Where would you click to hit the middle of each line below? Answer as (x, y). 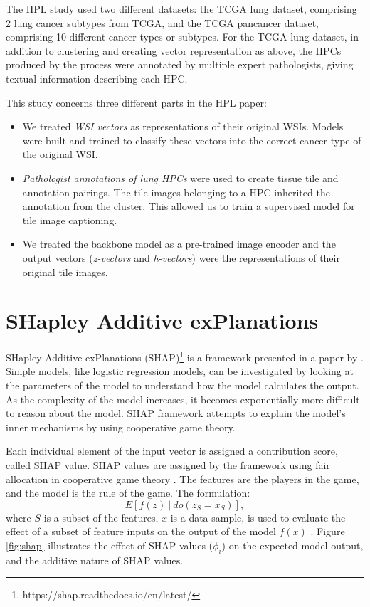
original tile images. (65, 271)
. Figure (328, 531)
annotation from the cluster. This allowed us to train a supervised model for (189, 206)
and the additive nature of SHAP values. (95, 560)
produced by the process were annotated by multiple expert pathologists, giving (180, 64)
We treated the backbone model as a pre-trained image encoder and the (179, 244)
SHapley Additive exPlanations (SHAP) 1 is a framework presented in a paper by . (185, 356)
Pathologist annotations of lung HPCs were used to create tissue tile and (180, 178)
